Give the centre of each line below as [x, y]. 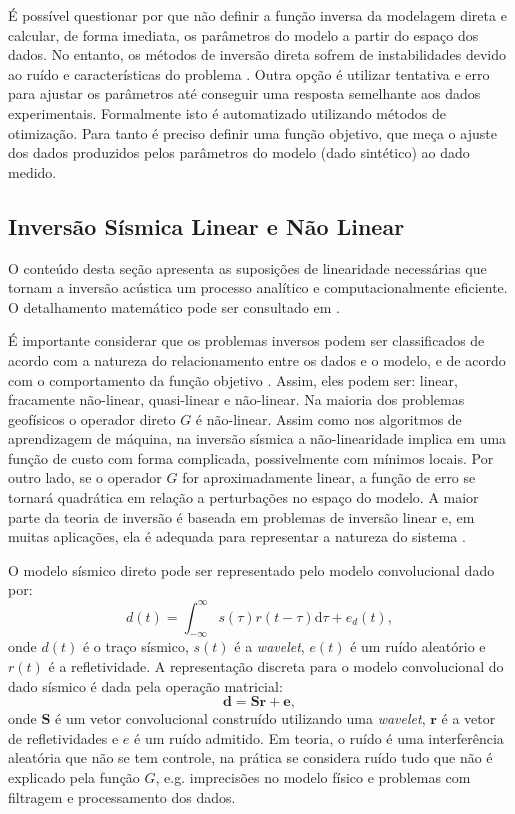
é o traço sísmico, [135, 646]
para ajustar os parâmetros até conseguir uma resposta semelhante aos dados [244, 93]
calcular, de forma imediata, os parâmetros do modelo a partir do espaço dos [243, 34]
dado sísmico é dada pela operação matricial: [145, 685]
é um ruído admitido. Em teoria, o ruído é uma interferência [319, 737]
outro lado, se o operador [85, 477]
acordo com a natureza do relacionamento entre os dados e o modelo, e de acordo [257, 359]
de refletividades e [63, 737]
